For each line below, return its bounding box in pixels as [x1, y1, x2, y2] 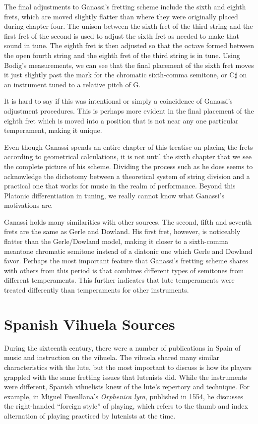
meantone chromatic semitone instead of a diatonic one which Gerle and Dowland [4, 245, 253, 256]
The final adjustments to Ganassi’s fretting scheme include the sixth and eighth [4, 1, 246, 11]
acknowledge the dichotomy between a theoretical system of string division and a [4, 171, 250, 181]
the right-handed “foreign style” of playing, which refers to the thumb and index [4, 401, 248, 411]
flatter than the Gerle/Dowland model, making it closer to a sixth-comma [4, 236, 229, 246]
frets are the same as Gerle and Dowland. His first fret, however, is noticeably [4, 226, 241, 237]
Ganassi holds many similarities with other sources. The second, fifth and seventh [4, 216, 252, 227]
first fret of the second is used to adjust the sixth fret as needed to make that [4, 30, 239, 41]
